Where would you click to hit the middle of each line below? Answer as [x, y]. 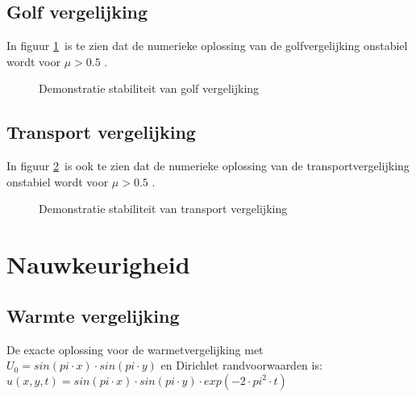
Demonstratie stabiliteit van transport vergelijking [163, 209]
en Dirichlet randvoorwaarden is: [241, 365]
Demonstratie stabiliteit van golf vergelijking [149, 88]
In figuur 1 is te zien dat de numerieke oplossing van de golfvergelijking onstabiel [207, 46]
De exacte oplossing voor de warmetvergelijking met [135, 349]
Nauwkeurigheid [98, 264]
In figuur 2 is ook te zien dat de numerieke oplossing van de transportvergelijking [208, 166]
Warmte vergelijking [93, 315]
